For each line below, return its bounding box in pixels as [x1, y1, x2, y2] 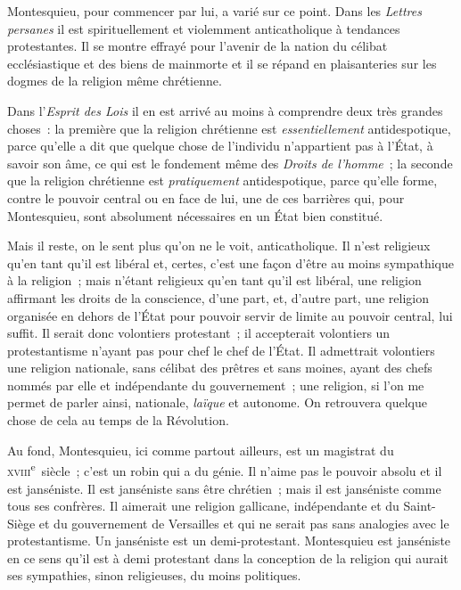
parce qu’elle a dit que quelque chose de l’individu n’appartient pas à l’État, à [7, 136, 433, 155]
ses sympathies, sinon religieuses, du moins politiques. [7, 566, 301, 585]
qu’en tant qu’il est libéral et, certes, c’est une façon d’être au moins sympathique [7, 253, 454, 272]
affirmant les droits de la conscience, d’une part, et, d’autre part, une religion [7, 288, 429, 307]
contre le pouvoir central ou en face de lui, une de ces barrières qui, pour [7, 188, 405, 207]
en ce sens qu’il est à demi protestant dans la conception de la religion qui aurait [7, 548, 449, 567]
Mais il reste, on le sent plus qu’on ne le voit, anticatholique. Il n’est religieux [7, 236, 431, 255]
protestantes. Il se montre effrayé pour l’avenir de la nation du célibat [7, 37, 388, 55]
